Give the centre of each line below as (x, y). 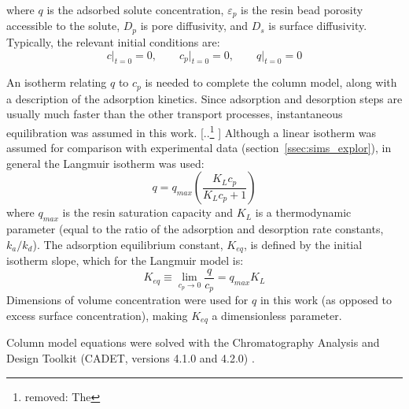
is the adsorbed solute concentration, (135, 9)
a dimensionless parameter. (277, 315)
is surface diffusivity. (318, 26)
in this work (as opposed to (326, 300)
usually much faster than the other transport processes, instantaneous (175, 114)
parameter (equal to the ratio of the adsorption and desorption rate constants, (195, 229)
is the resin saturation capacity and (148, 212)
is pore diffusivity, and (194, 26)
